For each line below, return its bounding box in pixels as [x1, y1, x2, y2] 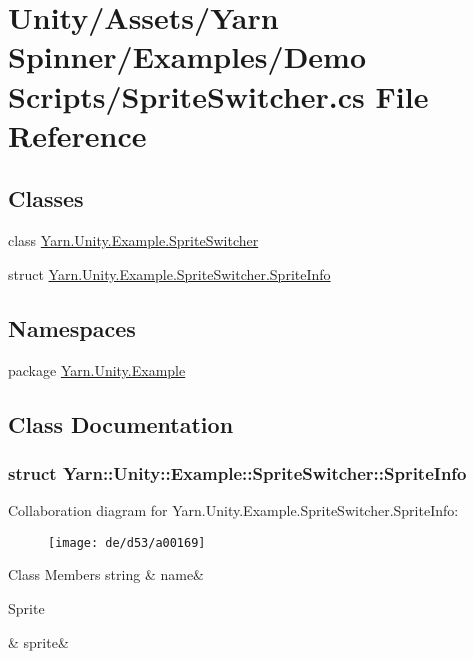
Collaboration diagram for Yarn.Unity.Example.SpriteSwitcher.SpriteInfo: [8, 500, 459, 521]
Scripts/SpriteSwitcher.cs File [8, 75, 429, 116]
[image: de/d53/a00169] [48, 535, 206, 550]
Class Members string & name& [8, 564, 205, 585]
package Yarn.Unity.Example [8, 359, 186, 380]
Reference [8, 114, 147, 155]
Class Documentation [8, 408, 234, 439]
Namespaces [8, 312, 136, 343]
